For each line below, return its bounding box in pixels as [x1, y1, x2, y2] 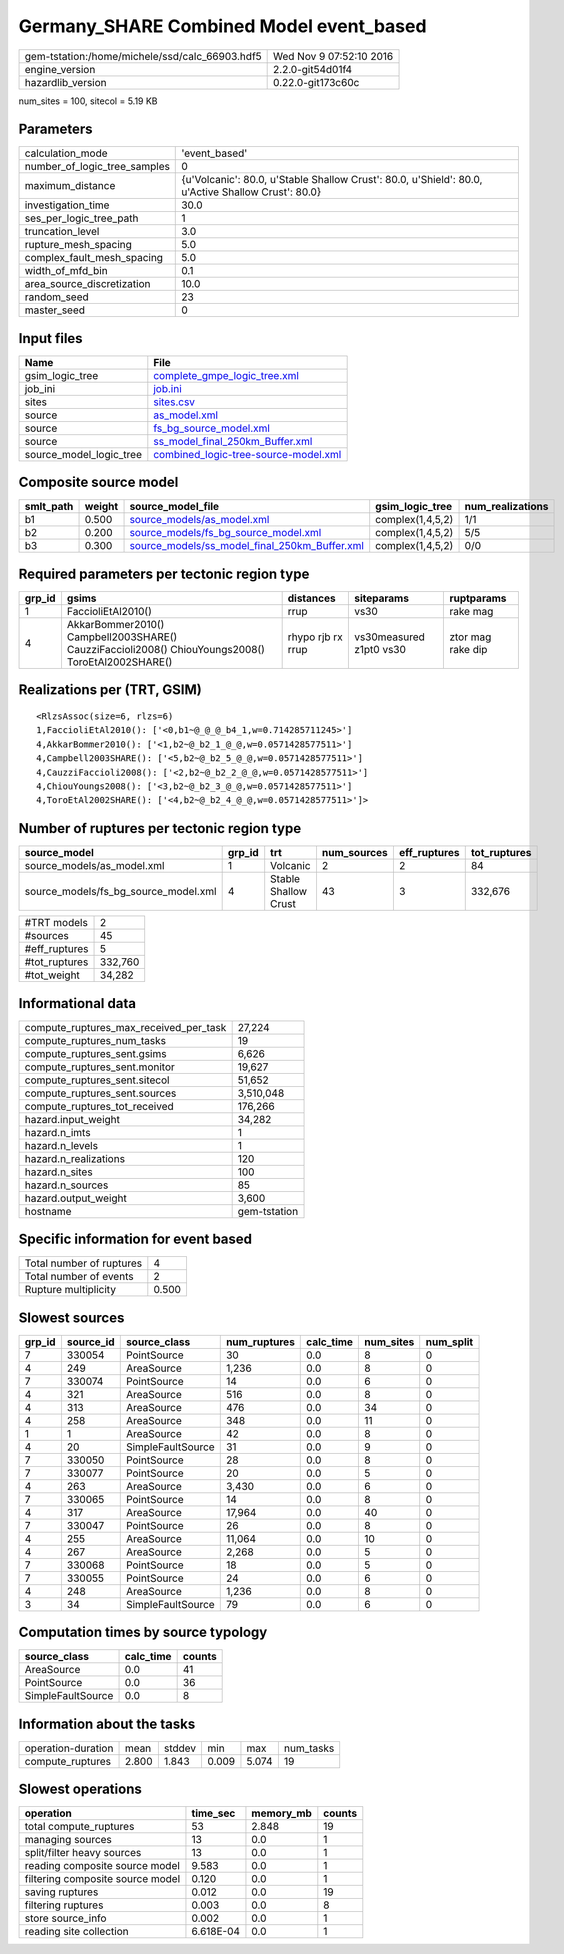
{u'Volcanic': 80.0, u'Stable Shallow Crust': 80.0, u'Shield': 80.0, [181, 173, 483, 187]
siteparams [353, 591, 410, 605]
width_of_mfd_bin [24, 264, 109, 278]
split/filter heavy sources [24, 1846, 142, 1860]
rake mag [449, 605, 494, 618]
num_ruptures [225, 1335, 295, 1349]
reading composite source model [24, 1859, 180, 1873]
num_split [425, 1335, 474, 1349]
